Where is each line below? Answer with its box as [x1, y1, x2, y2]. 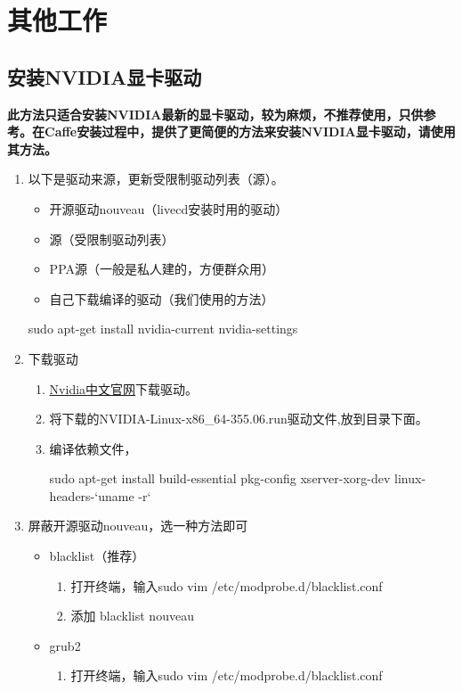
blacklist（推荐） [49, 547, 145, 565]
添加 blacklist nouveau [70, 606, 194, 625]
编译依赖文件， [49, 439, 137, 457]
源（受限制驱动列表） [49, 229, 174, 248]
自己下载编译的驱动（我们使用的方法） [49, 289, 274, 308]
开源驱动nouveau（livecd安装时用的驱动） [49, 199, 288, 218]
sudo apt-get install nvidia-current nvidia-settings [28, 319, 298, 338]
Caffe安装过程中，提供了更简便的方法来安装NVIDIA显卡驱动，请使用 [44, 122, 456, 141]
